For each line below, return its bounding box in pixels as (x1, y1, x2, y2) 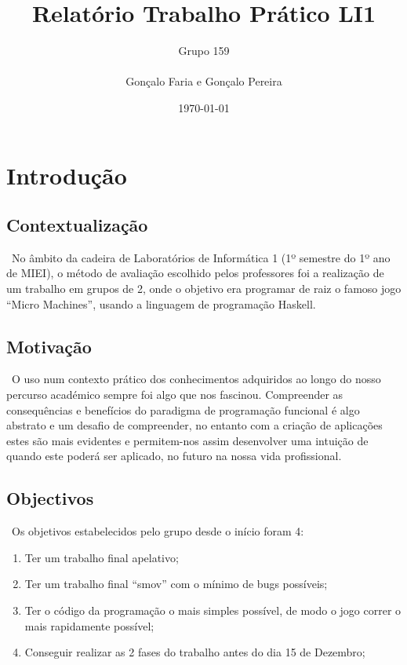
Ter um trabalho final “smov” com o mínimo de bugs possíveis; (24, 575, 328, 592)
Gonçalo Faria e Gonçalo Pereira (125, 73, 282, 90)
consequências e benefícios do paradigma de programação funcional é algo (6, 401, 360, 418)
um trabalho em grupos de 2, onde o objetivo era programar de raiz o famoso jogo (6, 280, 402, 297)
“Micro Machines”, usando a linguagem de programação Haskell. (6, 295, 316, 312)
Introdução (6, 159, 127, 191)
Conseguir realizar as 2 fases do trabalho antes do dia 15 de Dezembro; (24, 644, 365, 660)
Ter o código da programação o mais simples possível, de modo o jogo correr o (24, 602, 402, 619)
